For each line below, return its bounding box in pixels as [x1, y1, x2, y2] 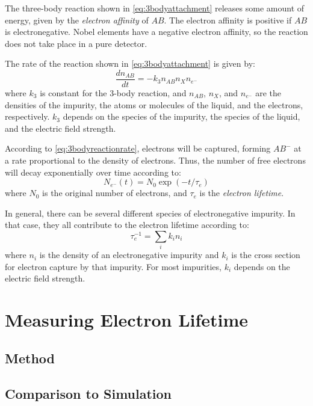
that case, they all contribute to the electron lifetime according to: [5, 218, 249, 231]
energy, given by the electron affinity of [5, 13, 149, 26]
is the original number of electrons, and [42, 186, 187, 199]
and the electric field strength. [5, 121, 116, 134]
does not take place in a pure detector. [5, 37, 147, 49]
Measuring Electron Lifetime [5, 307, 249, 332]
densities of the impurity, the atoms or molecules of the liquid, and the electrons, [5, 98, 303, 111]
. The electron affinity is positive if [164, 13, 292, 26]
